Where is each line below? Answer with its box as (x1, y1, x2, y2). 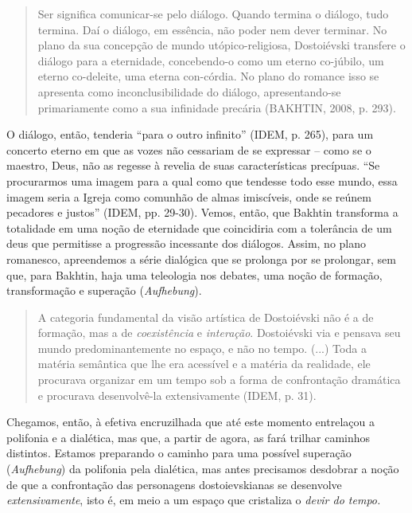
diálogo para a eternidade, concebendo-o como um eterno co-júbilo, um (37, 52, 384, 69)
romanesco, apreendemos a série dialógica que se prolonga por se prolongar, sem (6, 250, 396, 267)
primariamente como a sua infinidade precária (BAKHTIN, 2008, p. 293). (37, 99, 396, 116)
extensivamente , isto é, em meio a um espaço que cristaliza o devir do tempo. (6, 491, 381, 508)
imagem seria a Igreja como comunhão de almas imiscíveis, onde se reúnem (6, 188, 371, 205)
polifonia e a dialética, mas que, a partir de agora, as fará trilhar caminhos (6, 429, 371, 445)
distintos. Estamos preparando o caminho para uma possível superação (6, 444, 352, 461)
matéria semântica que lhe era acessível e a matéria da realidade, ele (37, 355, 371, 372)
